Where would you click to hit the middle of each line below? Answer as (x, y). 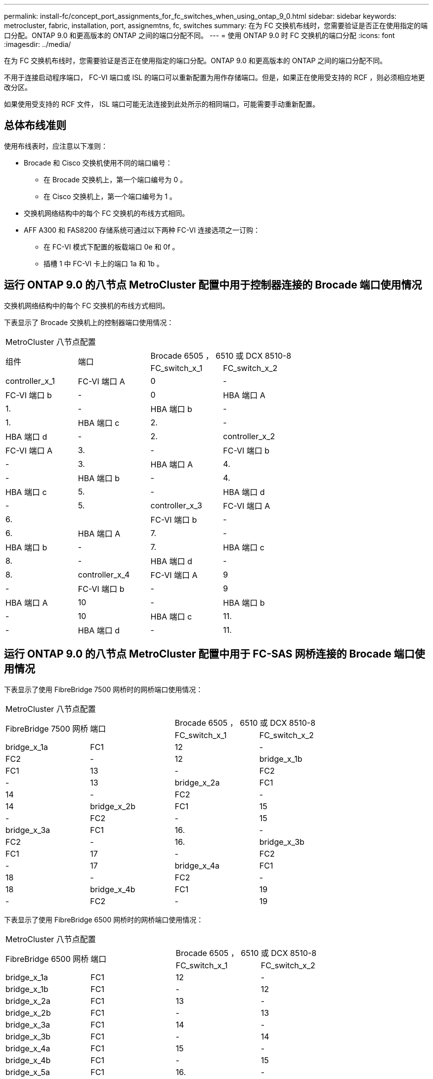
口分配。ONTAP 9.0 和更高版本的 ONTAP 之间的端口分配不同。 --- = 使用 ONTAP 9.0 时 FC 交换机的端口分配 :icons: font (199, 35)
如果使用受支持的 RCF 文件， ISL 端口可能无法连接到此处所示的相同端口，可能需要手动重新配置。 (162, 104)
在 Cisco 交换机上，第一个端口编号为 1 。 (110, 196)
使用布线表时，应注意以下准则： (56, 146)
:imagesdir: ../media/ (38, 44)
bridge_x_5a (28, 1072)
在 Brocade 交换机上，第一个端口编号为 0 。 (115, 179)
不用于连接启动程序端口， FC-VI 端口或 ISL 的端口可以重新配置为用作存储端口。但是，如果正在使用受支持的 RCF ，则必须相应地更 (215, 77)
